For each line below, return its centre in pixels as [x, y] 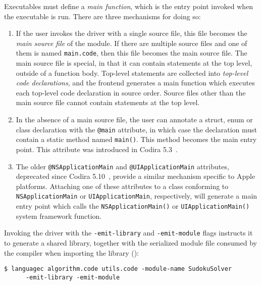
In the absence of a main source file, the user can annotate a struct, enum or [134, 119]
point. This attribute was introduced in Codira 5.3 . [97, 149]
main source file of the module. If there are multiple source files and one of [132, 43]
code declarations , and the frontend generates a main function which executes [135, 83]
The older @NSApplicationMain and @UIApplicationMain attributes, [122, 166]
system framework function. [59, 216]
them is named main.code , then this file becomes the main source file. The [132, 53]
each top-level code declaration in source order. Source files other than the [131, 92]
